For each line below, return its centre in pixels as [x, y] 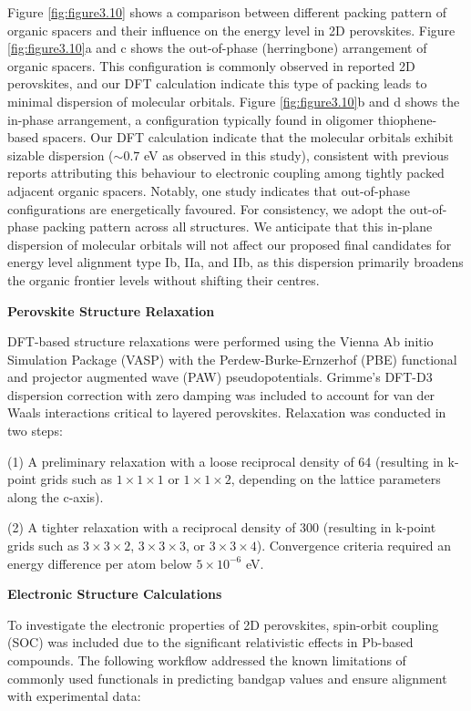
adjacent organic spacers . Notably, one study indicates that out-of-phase [209, 190]
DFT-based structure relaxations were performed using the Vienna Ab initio [220, 341]
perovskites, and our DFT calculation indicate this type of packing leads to [217, 83]
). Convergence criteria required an [354, 546]
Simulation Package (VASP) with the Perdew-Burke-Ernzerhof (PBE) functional [232, 359]
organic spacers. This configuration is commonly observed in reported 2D [211, 65]
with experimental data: [74, 696]
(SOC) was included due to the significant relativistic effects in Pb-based [210, 642]
